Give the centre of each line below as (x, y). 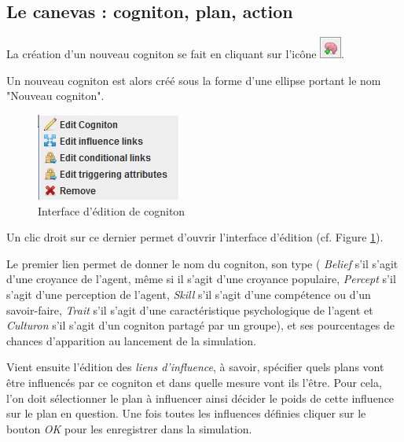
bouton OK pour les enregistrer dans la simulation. (129, 428)
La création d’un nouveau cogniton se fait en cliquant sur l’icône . (175, 54)
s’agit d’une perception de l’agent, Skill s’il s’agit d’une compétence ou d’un (189, 294)
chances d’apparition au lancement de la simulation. (131, 340)
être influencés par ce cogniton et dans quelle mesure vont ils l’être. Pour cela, (194, 382)
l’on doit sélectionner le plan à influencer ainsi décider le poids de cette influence (200, 398)
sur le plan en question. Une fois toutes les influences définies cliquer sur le (186, 413)
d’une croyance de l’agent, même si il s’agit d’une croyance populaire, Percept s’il (201, 279)
